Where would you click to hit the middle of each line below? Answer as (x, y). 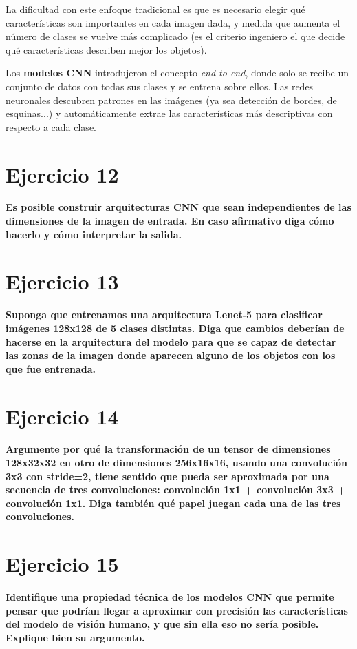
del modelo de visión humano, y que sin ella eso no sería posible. (162, 624)
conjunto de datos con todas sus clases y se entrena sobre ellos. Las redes (160, 86)
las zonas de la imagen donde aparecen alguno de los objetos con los (171, 355)
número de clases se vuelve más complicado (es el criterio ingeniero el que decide (175, 36)
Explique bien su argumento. (75, 637)
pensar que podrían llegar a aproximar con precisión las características (177, 610)
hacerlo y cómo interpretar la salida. (94, 234)
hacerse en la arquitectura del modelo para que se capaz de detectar (171, 341)
